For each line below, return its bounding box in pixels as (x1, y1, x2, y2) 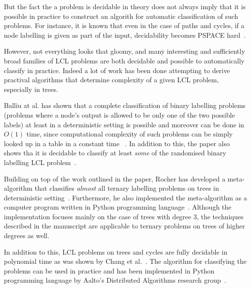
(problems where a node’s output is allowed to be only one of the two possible (4, 109, 235, 120)
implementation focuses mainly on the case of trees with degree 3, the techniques (4, 211, 244, 221)
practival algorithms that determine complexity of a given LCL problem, (4, 75, 219, 85)
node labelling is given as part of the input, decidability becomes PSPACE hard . (4, 30, 246, 40)
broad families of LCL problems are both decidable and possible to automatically (4, 55, 245, 65)
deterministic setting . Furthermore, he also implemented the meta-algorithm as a (4, 192, 247, 202)
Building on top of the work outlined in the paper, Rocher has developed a (4, 173, 225, 183)
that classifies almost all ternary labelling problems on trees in (34, 183, 219, 193)
